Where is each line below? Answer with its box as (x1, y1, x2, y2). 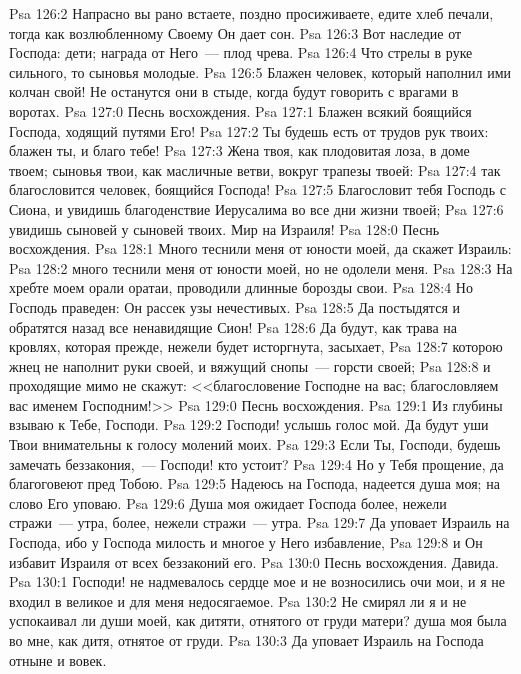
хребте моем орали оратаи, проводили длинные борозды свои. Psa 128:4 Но (9, 277, 473, 298)
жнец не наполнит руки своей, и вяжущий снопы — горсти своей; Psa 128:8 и (9, 355, 491, 376)
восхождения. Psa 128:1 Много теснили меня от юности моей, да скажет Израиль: (9, 238, 512, 259)
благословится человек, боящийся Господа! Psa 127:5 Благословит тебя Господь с (9, 179, 506, 200)
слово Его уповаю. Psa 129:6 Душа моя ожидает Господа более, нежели (9, 492, 447, 513)
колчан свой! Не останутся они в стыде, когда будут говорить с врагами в (9, 81, 459, 102)
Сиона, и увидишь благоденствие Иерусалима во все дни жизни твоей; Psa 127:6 (9, 198, 504, 219)
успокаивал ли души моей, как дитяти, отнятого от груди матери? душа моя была (9, 610, 507, 631)
